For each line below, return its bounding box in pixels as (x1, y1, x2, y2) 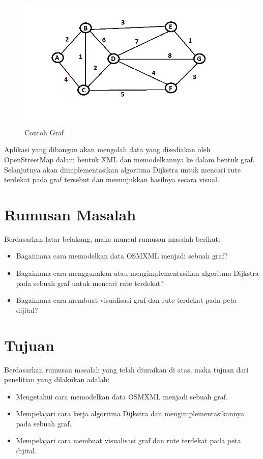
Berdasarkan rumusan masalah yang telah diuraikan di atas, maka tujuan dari (4, 364, 249, 375)
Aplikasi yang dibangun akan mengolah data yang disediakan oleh (4, 144, 211, 155)
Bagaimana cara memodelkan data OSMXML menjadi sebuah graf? (16, 250, 228, 261)
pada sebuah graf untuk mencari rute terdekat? (16, 277, 164, 288)
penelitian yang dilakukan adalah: (4, 374, 110, 385)
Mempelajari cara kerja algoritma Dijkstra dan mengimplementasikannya (16, 408, 244, 419)
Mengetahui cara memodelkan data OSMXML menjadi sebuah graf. (16, 391, 228, 401)
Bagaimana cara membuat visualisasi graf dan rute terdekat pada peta (16, 295, 237, 305)
